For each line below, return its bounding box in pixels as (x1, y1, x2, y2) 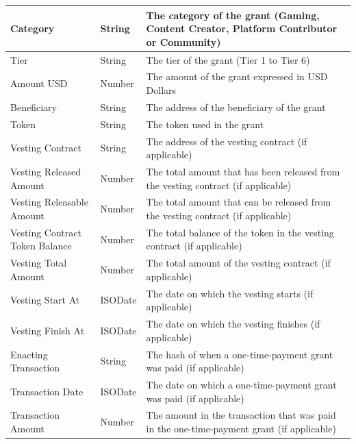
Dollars (146, 82, 177, 97)
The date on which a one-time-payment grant (146, 378, 337, 391)
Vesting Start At (10, 293, 80, 307)
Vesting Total (10, 256, 67, 270)
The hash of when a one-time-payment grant (146, 347, 333, 361)
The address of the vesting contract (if (146, 134, 307, 148)
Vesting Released (10, 164, 81, 178)
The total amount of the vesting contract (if (146, 256, 331, 270)
